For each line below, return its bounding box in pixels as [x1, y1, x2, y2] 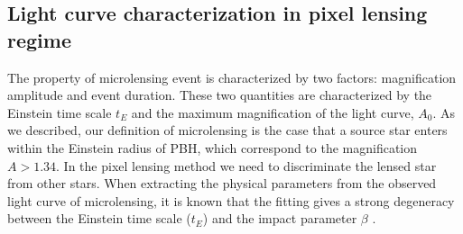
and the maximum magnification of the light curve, [131, 103, 414, 121]
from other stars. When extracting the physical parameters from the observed [7, 174, 437, 193]
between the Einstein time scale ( [7, 209, 191, 228]
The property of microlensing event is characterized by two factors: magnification [7, 67, 457, 86]
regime [7, 25, 71, 53]
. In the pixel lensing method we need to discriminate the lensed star [56, 156, 437, 175]
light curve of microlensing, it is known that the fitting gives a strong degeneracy [7, 191, 455, 210]
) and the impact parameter [202, 209, 357, 228]
